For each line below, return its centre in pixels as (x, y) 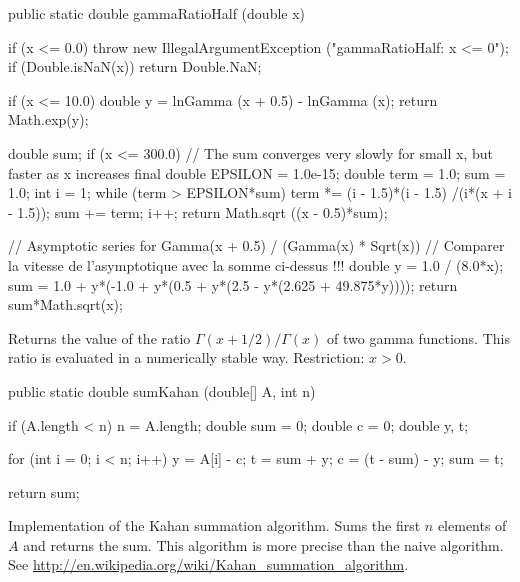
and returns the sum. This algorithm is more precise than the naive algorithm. (263, 544)
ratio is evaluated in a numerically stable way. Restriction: (186, 357)
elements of (472, 525)
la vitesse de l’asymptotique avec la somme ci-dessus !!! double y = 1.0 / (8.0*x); (256, 264)
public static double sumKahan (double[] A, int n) (162, 390)
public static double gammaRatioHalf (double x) (157, 13)
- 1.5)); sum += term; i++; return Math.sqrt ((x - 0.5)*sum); (198, 211)
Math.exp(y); (48, 119)
